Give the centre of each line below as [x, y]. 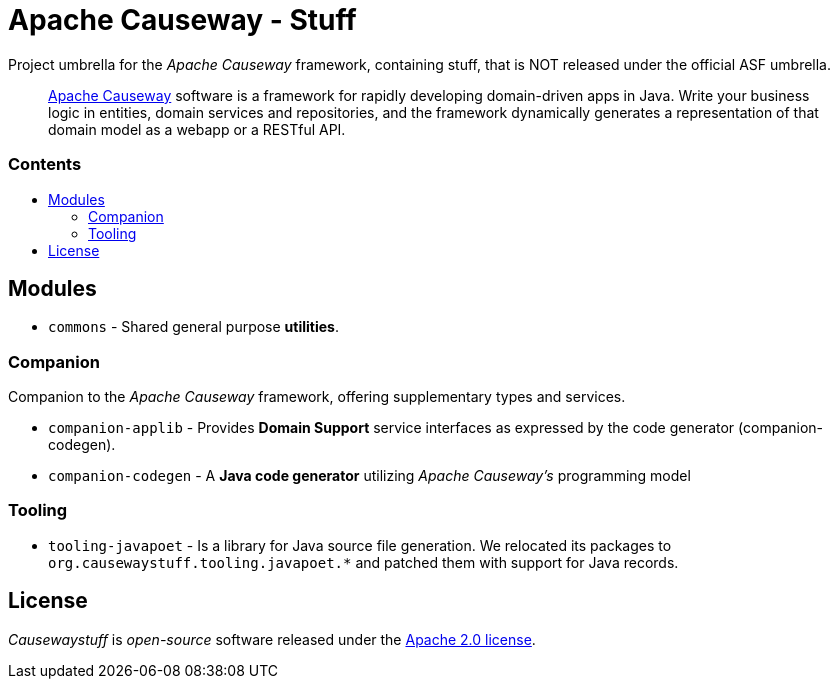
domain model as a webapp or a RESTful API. [197, 129]
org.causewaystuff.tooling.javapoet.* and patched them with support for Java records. [363, 562]
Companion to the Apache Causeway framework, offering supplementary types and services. [317, 397]
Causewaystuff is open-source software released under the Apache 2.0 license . [272, 639]
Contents [45, 164]
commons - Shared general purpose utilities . [193, 327]
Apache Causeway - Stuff [182, 20]
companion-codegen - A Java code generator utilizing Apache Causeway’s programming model [369, 476]
